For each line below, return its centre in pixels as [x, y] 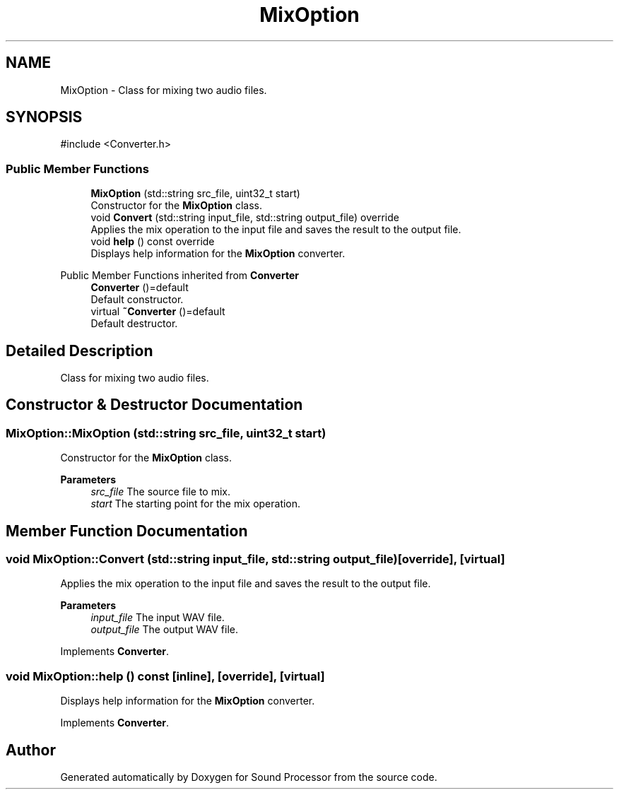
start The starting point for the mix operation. [196, 504]
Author [31, 750]
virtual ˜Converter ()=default [158, 312]
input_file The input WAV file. [158, 618]
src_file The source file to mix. [160, 492]
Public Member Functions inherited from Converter [179, 276]
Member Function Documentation [127, 531]
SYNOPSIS [44, 117]
